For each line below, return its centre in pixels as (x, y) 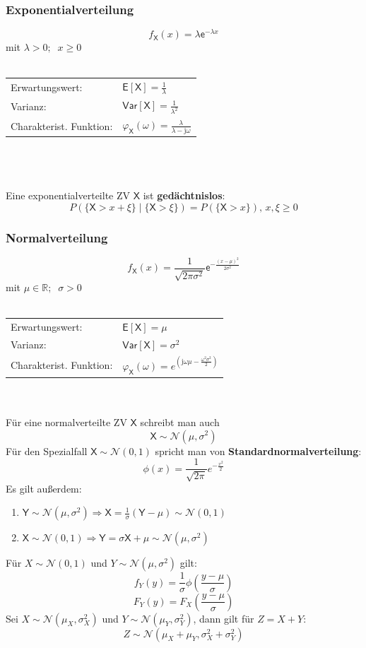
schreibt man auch (180, 422)
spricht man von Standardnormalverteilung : (258, 450)
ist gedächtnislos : (184, 195)
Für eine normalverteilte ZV (66, 422)
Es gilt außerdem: (44, 488)
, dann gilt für (224, 618)
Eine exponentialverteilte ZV (68, 195)
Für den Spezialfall (47, 450)
